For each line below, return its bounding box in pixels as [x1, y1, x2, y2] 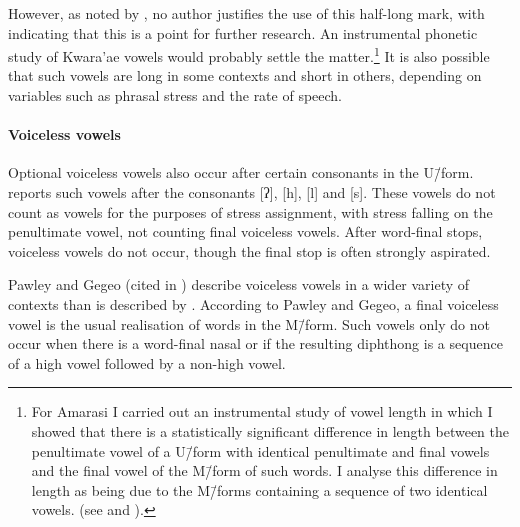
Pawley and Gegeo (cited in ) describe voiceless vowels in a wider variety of [8, 274, 470, 295]
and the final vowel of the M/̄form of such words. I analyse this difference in [31, 460, 498, 481]
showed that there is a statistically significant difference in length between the [31, 420, 509, 441]
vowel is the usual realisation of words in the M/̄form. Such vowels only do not [8, 313, 490, 334]
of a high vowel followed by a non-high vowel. [8, 352, 286, 373]
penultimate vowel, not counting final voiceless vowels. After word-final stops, [8, 221, 483, 242]
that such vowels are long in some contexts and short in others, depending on [8, 65, 482, 86]
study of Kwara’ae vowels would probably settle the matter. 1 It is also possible [8, 43, 490, 66]
